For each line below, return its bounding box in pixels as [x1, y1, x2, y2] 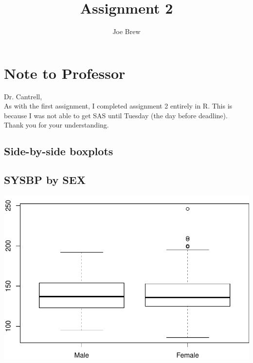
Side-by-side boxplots [4, 144, 113, 159]
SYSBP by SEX [4, 172, 86, 187]
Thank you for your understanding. [4, 120, 109, 130]
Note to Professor [4, 63, 126, 83]
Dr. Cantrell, [4, 91, 42, 101]
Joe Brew [112, 26, 141, 36]
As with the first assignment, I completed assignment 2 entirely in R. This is [4, 101, 233, 111]
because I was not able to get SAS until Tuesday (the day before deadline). [4, 110, 228, 120]
